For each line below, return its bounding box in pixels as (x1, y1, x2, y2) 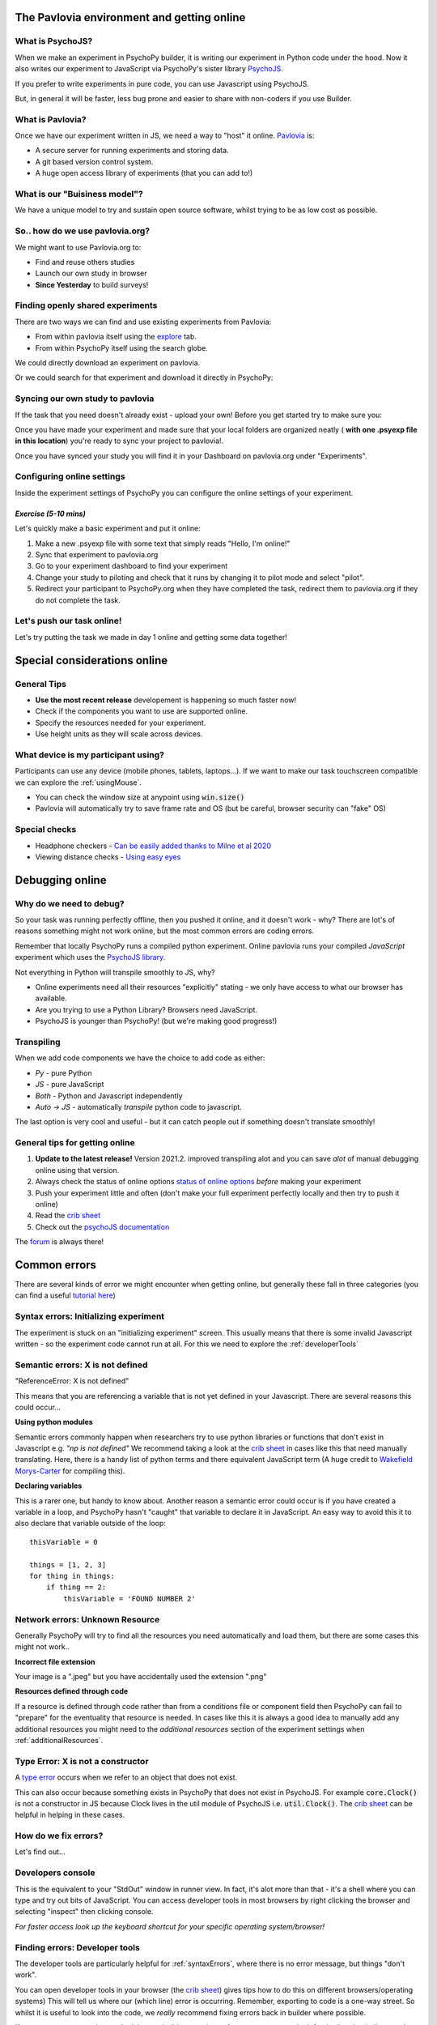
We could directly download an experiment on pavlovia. (15, 358, 201, 368)
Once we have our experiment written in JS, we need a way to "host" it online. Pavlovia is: (15, 130, 315, 141)
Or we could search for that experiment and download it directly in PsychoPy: (15, 373, 274, 382)
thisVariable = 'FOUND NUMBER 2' (63, 1594, 196, 1603)
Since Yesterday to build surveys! (35, 279, 149, 289)
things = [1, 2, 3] (29, 1560, 107, 1569)
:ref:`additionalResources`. (15, 1736, 104, 1746)
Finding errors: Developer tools (15, 1942, 141, 1953)
